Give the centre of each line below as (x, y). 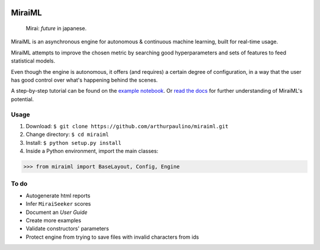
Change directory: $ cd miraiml (67, 134)
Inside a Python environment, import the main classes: (92, 151)
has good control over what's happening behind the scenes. (84, 80)
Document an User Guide (57, 212)
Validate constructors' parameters (67, 229)
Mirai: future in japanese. (56, 28)
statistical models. (33, 61)
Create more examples (53, 220)
